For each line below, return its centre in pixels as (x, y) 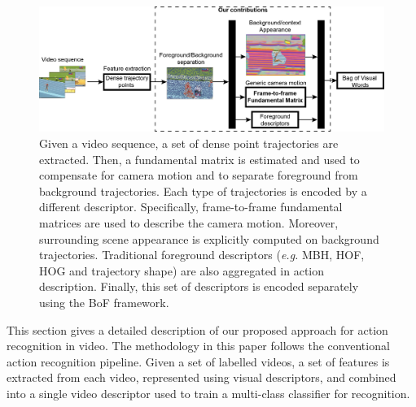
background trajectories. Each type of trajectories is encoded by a (203, 191)
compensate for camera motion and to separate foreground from (199, 175)
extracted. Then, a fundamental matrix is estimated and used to (199, 159)
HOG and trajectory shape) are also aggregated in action (182, 270)
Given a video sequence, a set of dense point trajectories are (189, 143)
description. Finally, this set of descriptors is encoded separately (199, 286)
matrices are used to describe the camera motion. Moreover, (189, 223)
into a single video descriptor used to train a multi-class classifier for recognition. (208, 393)
